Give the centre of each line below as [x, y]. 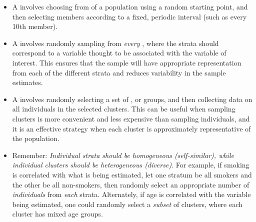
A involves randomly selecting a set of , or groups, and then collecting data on [132, 99]
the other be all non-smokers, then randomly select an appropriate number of [131, 184]
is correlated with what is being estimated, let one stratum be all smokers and [132, 174]
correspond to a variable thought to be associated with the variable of [119, 53]
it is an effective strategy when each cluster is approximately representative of [131, 128]
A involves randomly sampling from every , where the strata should [115, 43]
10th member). [35, 26]
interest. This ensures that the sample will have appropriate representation [127, 62]
